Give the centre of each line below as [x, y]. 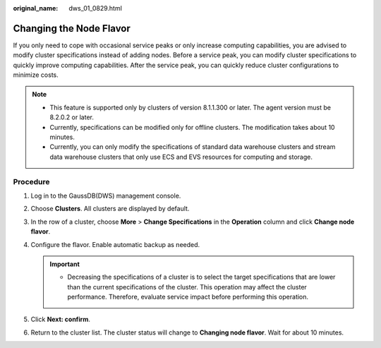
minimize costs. [36, 75]
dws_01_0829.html [96, 8]
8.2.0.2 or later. [72, 117]
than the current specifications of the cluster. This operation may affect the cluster [187, 287]
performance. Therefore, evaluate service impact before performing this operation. [188, 297]
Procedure [31, 181]
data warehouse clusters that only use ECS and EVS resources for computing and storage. [181, 157]
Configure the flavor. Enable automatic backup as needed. [115, 244]
